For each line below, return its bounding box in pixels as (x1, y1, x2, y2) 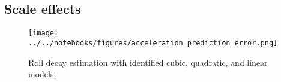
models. (28, 68, 56, 80)
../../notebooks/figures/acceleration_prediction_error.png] (28, 38, 278, 47)
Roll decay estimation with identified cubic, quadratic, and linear (28, 56, 268, 68)
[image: (28, 29, 59, 38)
